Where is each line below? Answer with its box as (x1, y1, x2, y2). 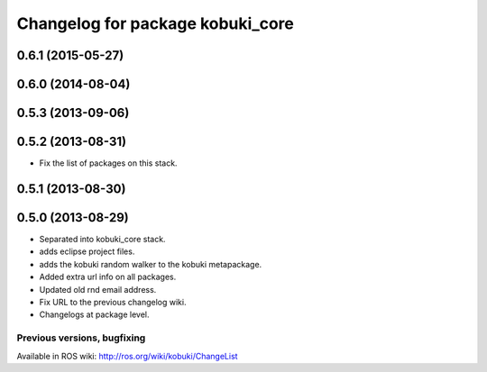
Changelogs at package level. (39, 309, 150, 320)
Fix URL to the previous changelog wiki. (39, 296, 187, 307)
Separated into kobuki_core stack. (39, 234, 166, 245)
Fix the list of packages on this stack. (39, 158, 178, 168)
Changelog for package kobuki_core (16, 14, 295, 33)
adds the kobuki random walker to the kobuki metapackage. (39, 259, 262, 269)
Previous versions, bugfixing (16, 331, 146, 344)
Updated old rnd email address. (39, 284, 157, 295)
